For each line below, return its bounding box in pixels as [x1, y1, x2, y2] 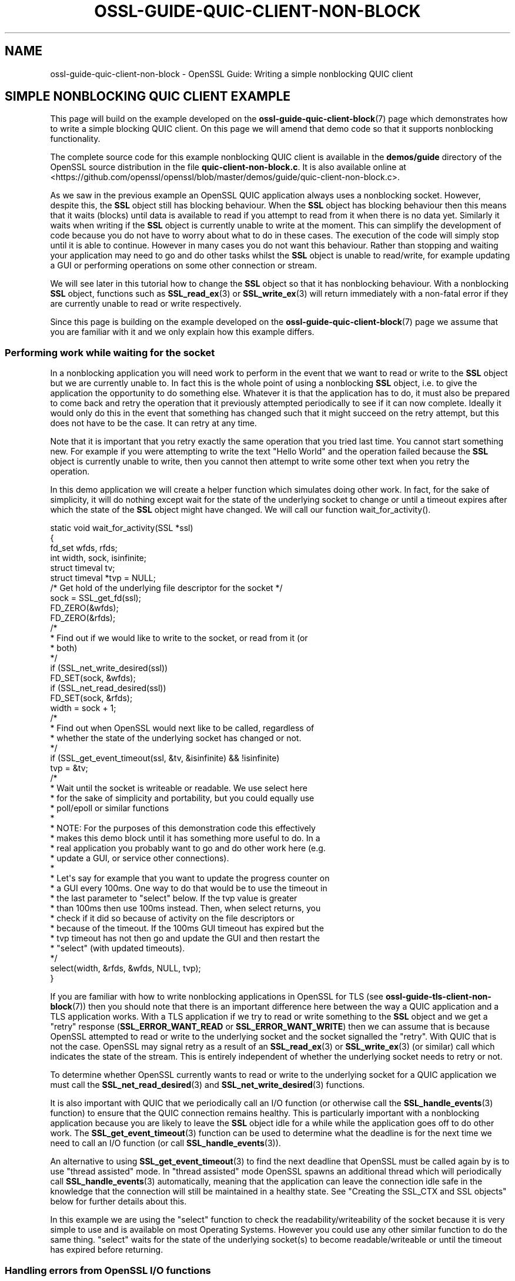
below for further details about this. [50, 1196, 187, 1207]
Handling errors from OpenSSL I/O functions [5, 1264, 211, 1276]
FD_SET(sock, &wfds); [50, 673, 136, 683]
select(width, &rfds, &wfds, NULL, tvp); [50, 963, 201, 974]
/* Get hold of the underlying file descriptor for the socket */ [50, 583, 283, 593]
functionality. [50, 134, 101, 144]
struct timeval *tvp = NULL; [50, 573, 156, 583]
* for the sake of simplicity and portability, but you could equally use [50, 793, 315, 804]
